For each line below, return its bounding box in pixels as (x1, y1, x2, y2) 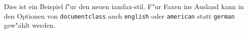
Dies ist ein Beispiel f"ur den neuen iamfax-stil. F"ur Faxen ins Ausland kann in (4, 1, 244, 11)
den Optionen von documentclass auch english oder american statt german (4, 11, 235, 21)
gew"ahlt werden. (4, 20, 55, 30)
